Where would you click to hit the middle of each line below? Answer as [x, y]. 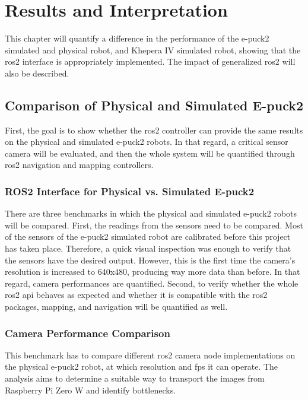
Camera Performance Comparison [88, 333]
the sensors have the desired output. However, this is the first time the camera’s [150, 260]
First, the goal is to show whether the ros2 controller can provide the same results [154, 130]
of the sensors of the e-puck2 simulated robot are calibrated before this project [148, 236]
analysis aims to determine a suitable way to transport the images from [135, 378]
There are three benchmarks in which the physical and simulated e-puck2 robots [151, 213]
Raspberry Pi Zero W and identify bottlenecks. [91, 390]
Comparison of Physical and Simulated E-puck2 [154, 105]
